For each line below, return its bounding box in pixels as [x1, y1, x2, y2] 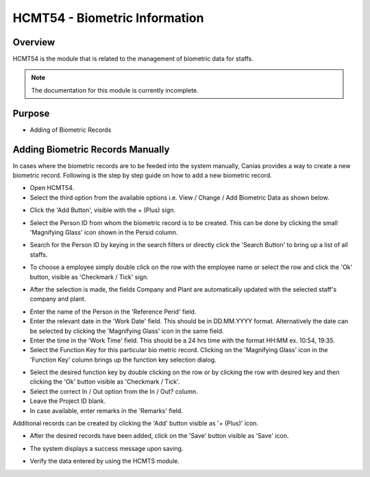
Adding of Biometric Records [29, 126, 112, 134]
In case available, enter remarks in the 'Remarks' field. [29, 406, 183, 415]
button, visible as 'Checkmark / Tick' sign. [29, 272, 149, 281]
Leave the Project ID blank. [29, 397, 106, 405]
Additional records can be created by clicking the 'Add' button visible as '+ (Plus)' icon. [12, 419, 259, 428]
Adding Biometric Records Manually [12, 143, 170, 155]
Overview [12, 36, 56, 48]
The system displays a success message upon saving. [29, 444, 184, 452]
